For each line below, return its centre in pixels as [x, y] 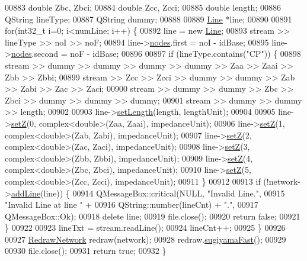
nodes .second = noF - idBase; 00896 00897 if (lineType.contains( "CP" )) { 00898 [156, 54]
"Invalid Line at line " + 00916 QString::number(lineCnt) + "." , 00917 [132, 204]
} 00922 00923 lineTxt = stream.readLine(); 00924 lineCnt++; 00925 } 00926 [145, 228]
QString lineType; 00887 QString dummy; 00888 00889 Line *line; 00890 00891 [148, 19]
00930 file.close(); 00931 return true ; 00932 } [86, 251]
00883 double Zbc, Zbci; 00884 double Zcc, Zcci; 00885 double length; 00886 [143, 7]
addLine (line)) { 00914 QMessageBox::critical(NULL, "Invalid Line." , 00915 [148, 193]
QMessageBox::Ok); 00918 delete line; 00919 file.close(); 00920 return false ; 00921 [153, 216]
